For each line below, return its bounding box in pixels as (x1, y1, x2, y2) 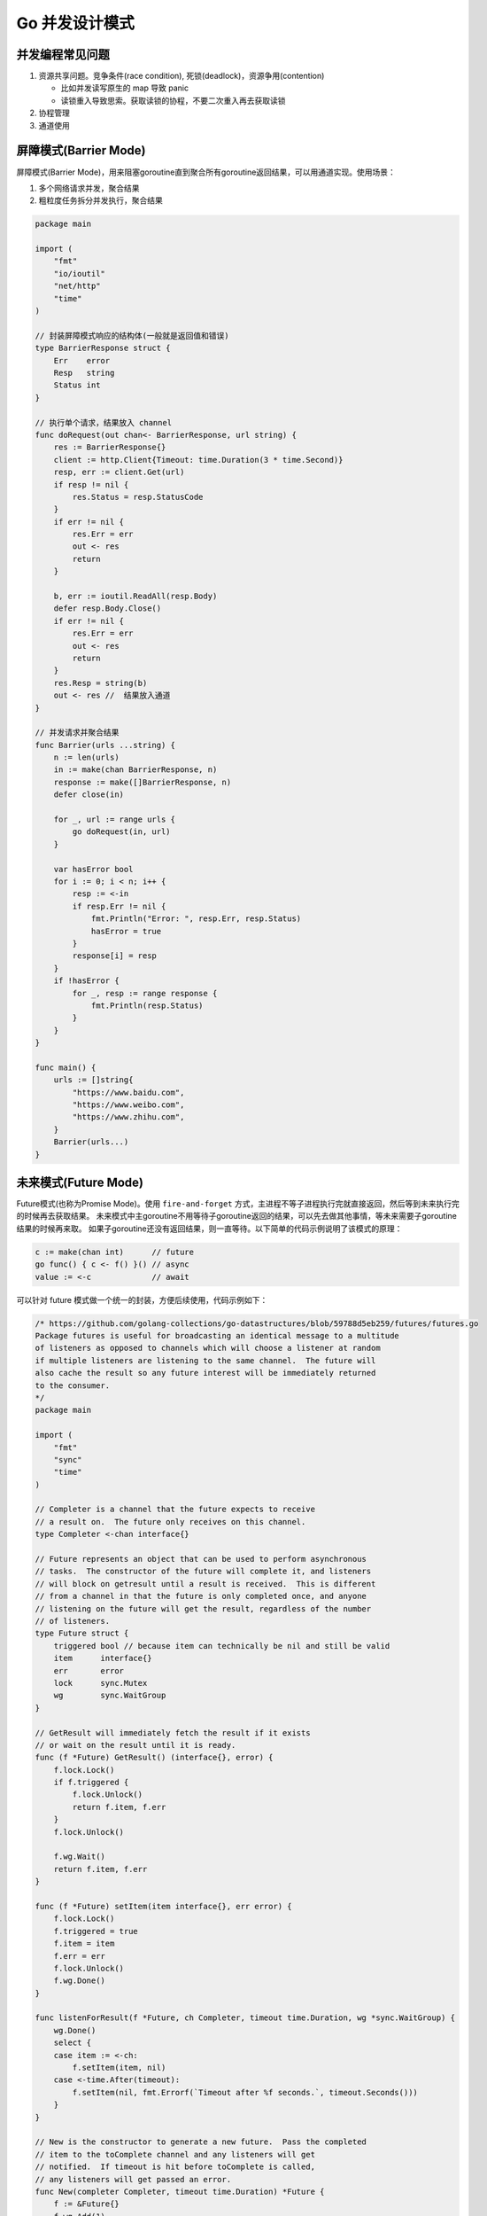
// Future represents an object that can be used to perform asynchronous (35, 1554, 367, 1564)
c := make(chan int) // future (35, 1246, 195, 1257)
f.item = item (53, 1939, 115, 1949)
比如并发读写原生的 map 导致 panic (60, 82, 189, 93)
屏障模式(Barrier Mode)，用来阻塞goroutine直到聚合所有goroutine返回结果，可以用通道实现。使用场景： (16, 167, 396, 177)
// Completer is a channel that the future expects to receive (35, 1504, 316, 1515)
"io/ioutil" (53, 269, 106, 278)
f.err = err (53, 1951, 106, 1961)
